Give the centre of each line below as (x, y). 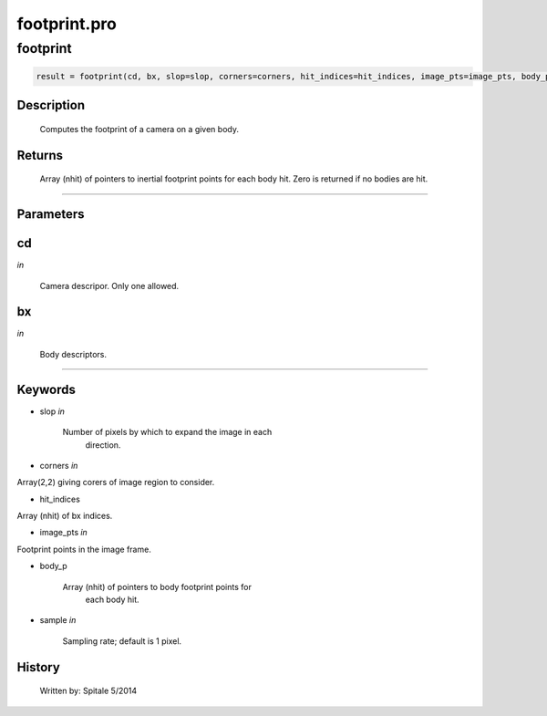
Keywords (46, 389)
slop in (52, 411)
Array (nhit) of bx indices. (65, 516)
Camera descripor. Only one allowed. (109, 285)
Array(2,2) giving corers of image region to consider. (116, 483)
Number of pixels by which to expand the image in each (167, 432)
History (39, 667)
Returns (40, 155)
